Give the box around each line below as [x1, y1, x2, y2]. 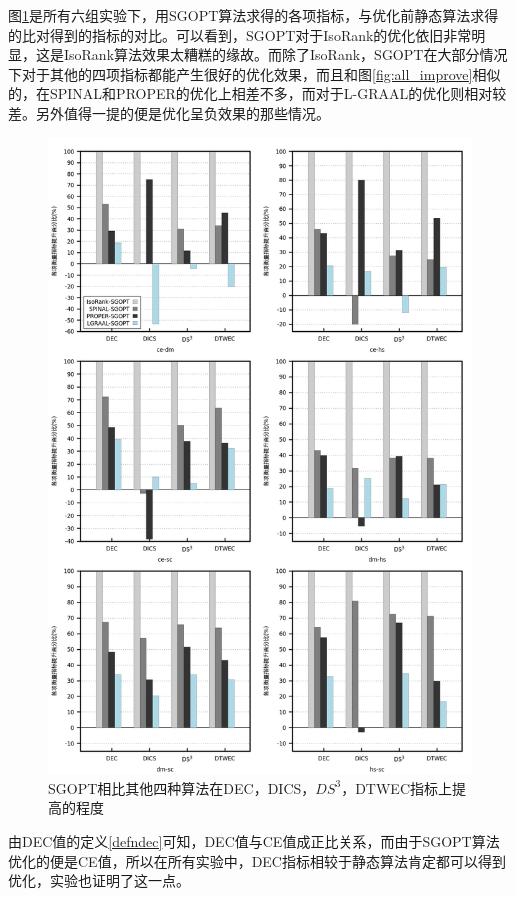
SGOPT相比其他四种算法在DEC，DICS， [48, 777, 316, 798]
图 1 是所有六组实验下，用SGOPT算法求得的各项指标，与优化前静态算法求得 [8, 5, 499, 25]
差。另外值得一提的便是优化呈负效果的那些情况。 [8, 102, 330, 123]
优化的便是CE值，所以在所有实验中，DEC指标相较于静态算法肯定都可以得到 [8, 850, 506, 871]
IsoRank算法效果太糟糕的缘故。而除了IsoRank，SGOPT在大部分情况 [63, 44, 508, 65]
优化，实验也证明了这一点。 [8, 870, 190, 891]
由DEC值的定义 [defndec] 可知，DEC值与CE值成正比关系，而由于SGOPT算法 [8, 830, 500, 851]
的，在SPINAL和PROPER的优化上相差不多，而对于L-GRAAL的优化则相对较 [8, 83, 507, 104]
